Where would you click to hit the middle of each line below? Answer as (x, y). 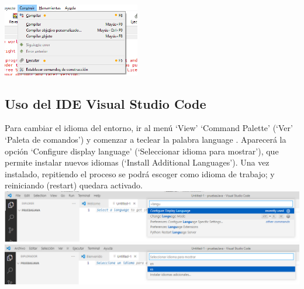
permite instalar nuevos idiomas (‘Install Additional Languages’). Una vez (137, 162)
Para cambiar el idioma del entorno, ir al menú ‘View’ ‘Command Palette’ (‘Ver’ (149, 128)
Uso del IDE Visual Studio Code (106, 103)
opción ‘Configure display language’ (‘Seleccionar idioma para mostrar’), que (142, 151)
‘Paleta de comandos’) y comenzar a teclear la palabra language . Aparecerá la (146, 139)
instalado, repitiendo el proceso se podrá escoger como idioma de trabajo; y (140, 173)
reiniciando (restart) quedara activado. (74, 185)
